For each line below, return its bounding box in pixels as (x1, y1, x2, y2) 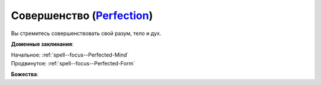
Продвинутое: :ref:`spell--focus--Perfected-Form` (11, 59, 135, 67)
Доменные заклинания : (11, 40, 74, 48)
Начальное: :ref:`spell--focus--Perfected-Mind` (11, 51, 129, 59)
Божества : (11, 71, 39, 78)
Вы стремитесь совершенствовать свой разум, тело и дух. (11, 30, 162, 37)
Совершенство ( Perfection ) (11, 9, 153, 22)
